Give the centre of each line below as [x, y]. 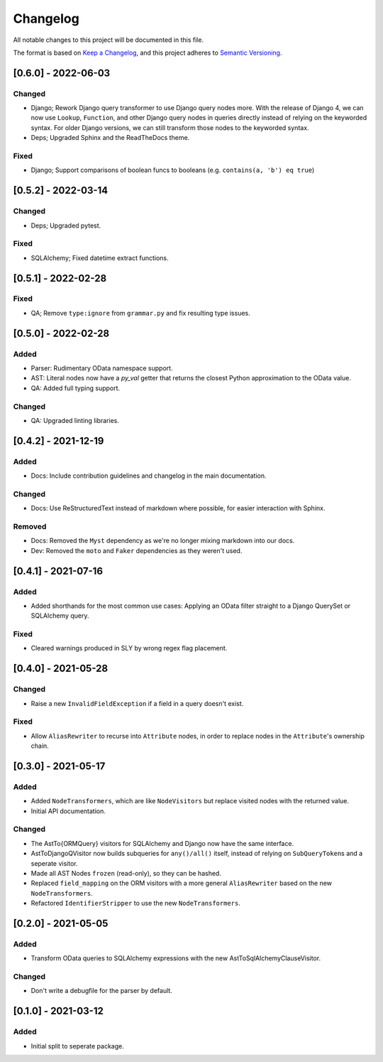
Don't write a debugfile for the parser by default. [102, 991]
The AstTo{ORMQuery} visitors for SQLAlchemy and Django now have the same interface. [162, 843]
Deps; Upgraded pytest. [66, 225]
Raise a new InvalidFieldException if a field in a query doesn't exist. [137, 703]
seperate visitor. [54, 863]
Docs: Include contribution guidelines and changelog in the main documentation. [149, 476]
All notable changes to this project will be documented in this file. [109, 40]
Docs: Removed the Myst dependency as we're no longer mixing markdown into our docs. [163, 541]
